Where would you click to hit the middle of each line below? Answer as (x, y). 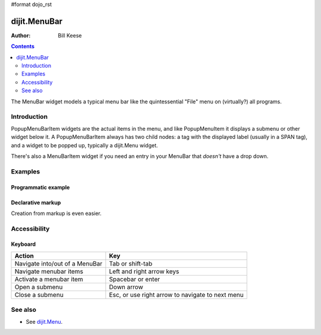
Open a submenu (39, 287)
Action (24, 255)
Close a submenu (39, 295)
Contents (23, 46)
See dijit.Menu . (44, 321)
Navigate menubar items (49, 271)
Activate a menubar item (49, 279)
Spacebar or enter (135, 279)
